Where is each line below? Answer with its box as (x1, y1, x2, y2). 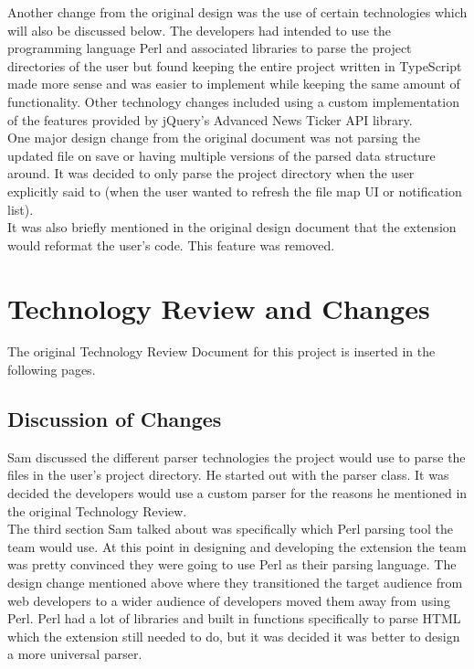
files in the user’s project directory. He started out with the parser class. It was (7, 465, 449, 484)
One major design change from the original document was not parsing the (7, 128, 420, 147)
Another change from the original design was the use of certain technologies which (7, 3, 468, 21)
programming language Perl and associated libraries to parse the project (7, 38, 412, 58)
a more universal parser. (7, 644, 142, 664)
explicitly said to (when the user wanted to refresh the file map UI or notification (7, 181, 462, 200)
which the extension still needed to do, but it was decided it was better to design (7, 626, 460, 645)
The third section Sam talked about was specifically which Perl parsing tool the (7, 519, 453, 538)
